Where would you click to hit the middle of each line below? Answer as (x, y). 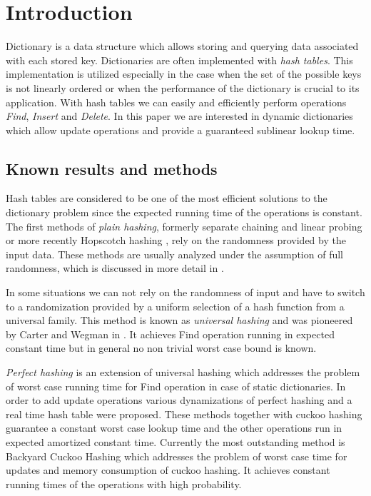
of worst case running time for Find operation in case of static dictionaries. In (176, 386)
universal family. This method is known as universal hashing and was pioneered (179, 320)
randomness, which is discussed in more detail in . (115, 268)
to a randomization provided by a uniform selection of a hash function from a (175, 306)
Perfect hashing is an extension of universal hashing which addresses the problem (183, 372)
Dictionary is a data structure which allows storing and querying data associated (182, 46)
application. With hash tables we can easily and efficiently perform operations (176, 102)
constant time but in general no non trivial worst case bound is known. (161, 348)
